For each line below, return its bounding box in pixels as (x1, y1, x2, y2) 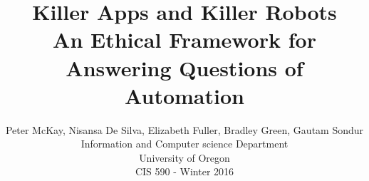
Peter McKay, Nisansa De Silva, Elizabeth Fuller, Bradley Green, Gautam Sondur (5, 122, 364, 137)
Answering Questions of (66, 53, 303, 82)
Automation (125, 81, 244, 110)
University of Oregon (139, 150, 230, 165)
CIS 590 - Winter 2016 (135, 164, 234, 179)
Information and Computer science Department (80, 136, 289, 151)
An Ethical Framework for (53, 25, 316, 54)
